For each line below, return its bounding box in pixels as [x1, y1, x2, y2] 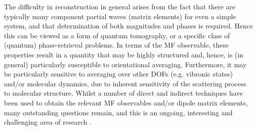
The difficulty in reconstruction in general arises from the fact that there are [4, 1, 235, 11]
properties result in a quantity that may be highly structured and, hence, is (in [4, 49, 243, 59]
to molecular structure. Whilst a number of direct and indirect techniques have [4, 88, 243, 98]
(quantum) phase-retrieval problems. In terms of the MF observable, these [4, 40, 229, 50]
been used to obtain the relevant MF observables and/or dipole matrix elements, [4, 97, 248, 107]
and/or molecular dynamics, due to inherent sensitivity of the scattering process [4, 78, 247, 88]
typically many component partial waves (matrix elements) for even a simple [4, 11, 236, 21]
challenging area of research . [4, 117, 92, 127]
